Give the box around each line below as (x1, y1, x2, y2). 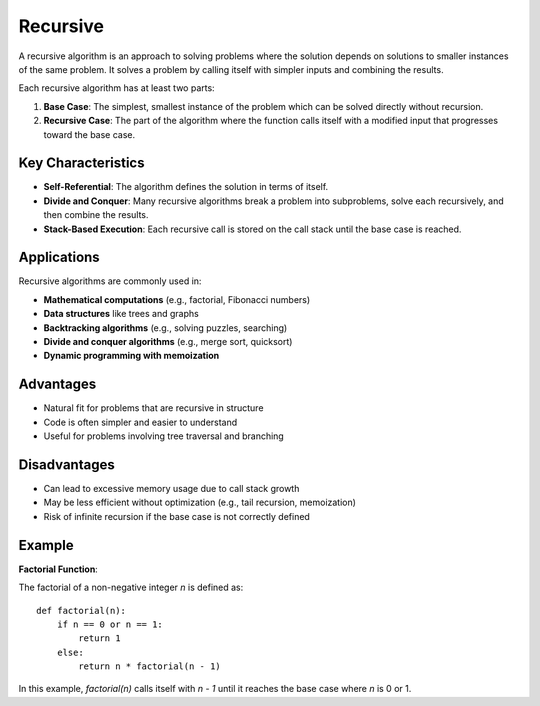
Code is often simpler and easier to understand (43, 416, 238, 428)
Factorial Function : (18, 563, 99, 575)
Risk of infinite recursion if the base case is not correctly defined (43, 510, 310, 522)
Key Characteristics (18, 155, 145, 172)
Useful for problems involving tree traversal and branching (43, 430, 284, 442)
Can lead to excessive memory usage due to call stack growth (43, 483, 300, 495)
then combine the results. (43, 209, 149, 221)
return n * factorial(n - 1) (78, 661, 222, 672)
